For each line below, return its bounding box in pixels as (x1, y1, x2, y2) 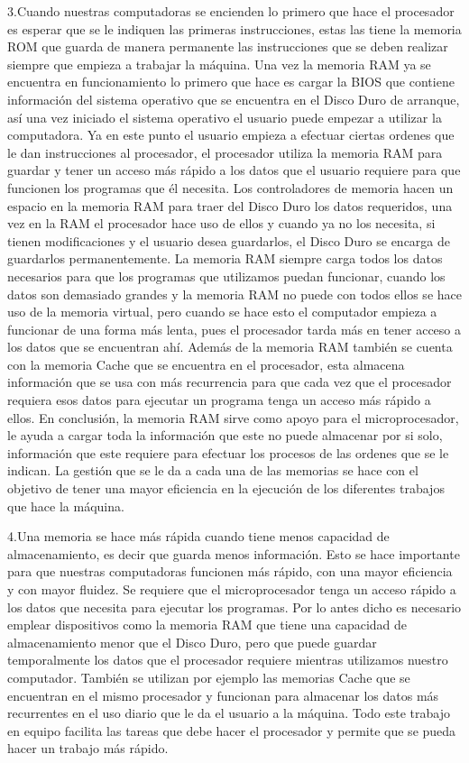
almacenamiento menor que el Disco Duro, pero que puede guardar (7, 632, 377, 651)
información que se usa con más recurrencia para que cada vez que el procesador (7, 372, 452, 391)
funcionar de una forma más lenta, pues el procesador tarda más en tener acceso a (7, 319, 462, 338)
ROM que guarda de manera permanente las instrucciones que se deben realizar (7, 37, 448, 56)
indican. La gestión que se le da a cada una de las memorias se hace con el (7, 461, 418, 480)
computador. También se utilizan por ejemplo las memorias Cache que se (7, 667, 410, 686)
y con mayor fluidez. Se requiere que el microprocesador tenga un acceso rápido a (7, 580, 456, 598)
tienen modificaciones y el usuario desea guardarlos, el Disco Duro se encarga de (7, 231, 451, 250)
